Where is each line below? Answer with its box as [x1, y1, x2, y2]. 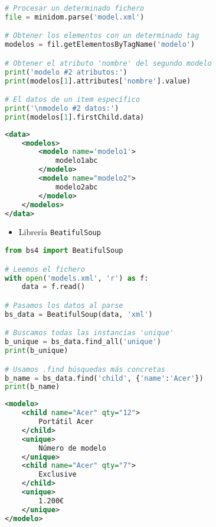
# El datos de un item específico [5, 95, 140, 104]
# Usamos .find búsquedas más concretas [5, 365, 166, 374]
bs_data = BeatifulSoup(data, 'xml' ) [5, 310, 153, 319]
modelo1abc [55, 156, 98, 165]
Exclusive [38, 470, 77, 479]
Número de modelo [38, 444, 106, 452]
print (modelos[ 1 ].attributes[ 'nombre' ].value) [5, 76, 191, 85]
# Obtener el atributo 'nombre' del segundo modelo [5, 59, 212, 68]
